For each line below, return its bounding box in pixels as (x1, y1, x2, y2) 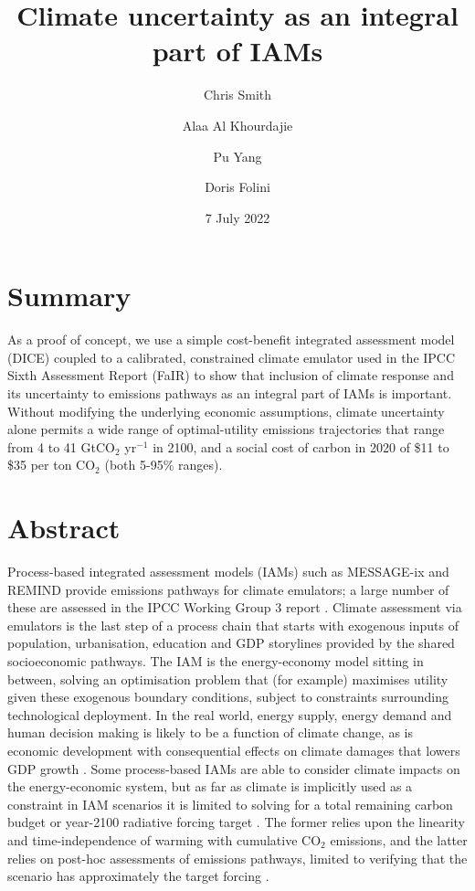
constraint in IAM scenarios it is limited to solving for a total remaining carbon (7, 794, 453, 813)
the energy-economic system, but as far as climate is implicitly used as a (7, 777, 413, 796)
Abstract (7, 509, 121, 546)
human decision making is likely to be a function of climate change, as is (7, 723, 414, 742)
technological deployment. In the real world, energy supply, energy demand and (7, 705, 452, 724)
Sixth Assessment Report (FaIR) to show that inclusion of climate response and (7, 366, 454, 385)
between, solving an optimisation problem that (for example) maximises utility (7, 669, 449, 688)
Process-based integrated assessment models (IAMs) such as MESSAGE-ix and (7, 562, 449, 581)
